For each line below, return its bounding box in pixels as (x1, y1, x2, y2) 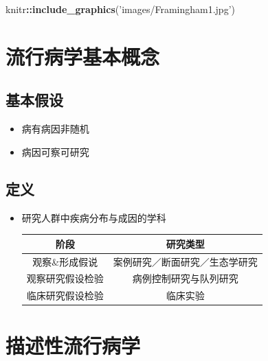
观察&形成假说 (32, 254, 98, 268)
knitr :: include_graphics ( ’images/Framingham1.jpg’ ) (5, 2, 236, 16)
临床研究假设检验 (26, 288, 104, 303)
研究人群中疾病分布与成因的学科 (21, 210, 166, 224)
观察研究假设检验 (26, 271, 104, 286)
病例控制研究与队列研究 (132, 271, 238, 286)
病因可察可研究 (21, 144, 89, 159)
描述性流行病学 (5, 331, 141, 360)
